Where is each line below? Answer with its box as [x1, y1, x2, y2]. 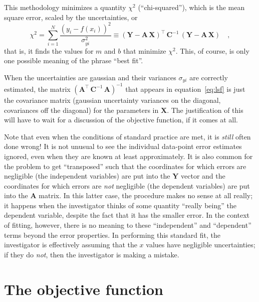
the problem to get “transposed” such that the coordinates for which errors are [4, 161, 246, 171]
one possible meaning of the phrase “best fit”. [4, 55, 143, 66]
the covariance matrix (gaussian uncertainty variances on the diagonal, [4, 94, 221, 105]
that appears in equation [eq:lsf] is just [125, 83, 245, 94]
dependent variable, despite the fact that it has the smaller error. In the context [4, 210, 250, 220]
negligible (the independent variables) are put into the [4, 171, 170, 181]
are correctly [189, 72, 228, 82]
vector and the [181, 171, 225, 181]
